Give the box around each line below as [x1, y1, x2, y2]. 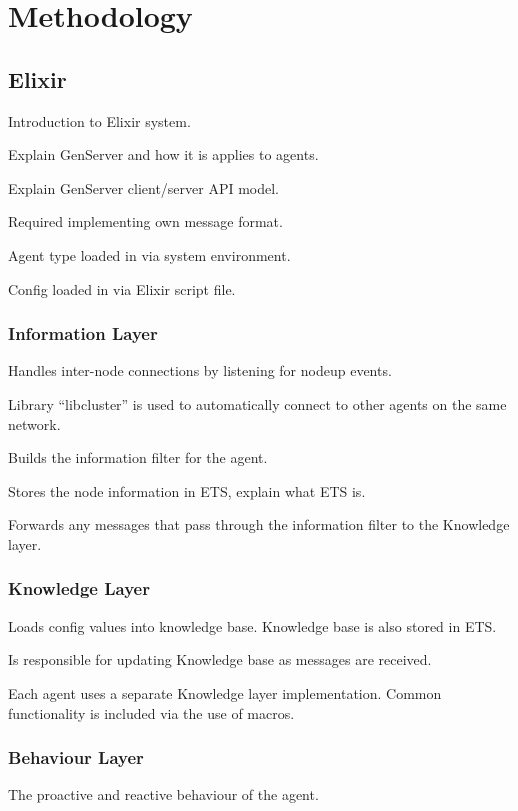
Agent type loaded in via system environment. [8, 244, 291, 265]
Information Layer [8, 321, 158, 346]
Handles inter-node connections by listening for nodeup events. [8, 360, 392, 381]
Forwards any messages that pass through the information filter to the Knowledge [8, 514, 510, 535]
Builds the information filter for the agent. [8, 447, 268, 468]
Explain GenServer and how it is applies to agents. [8, 144, 319, 165]
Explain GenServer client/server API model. [8, 177, 280, 198]
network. [8, 413, 61, 434]
